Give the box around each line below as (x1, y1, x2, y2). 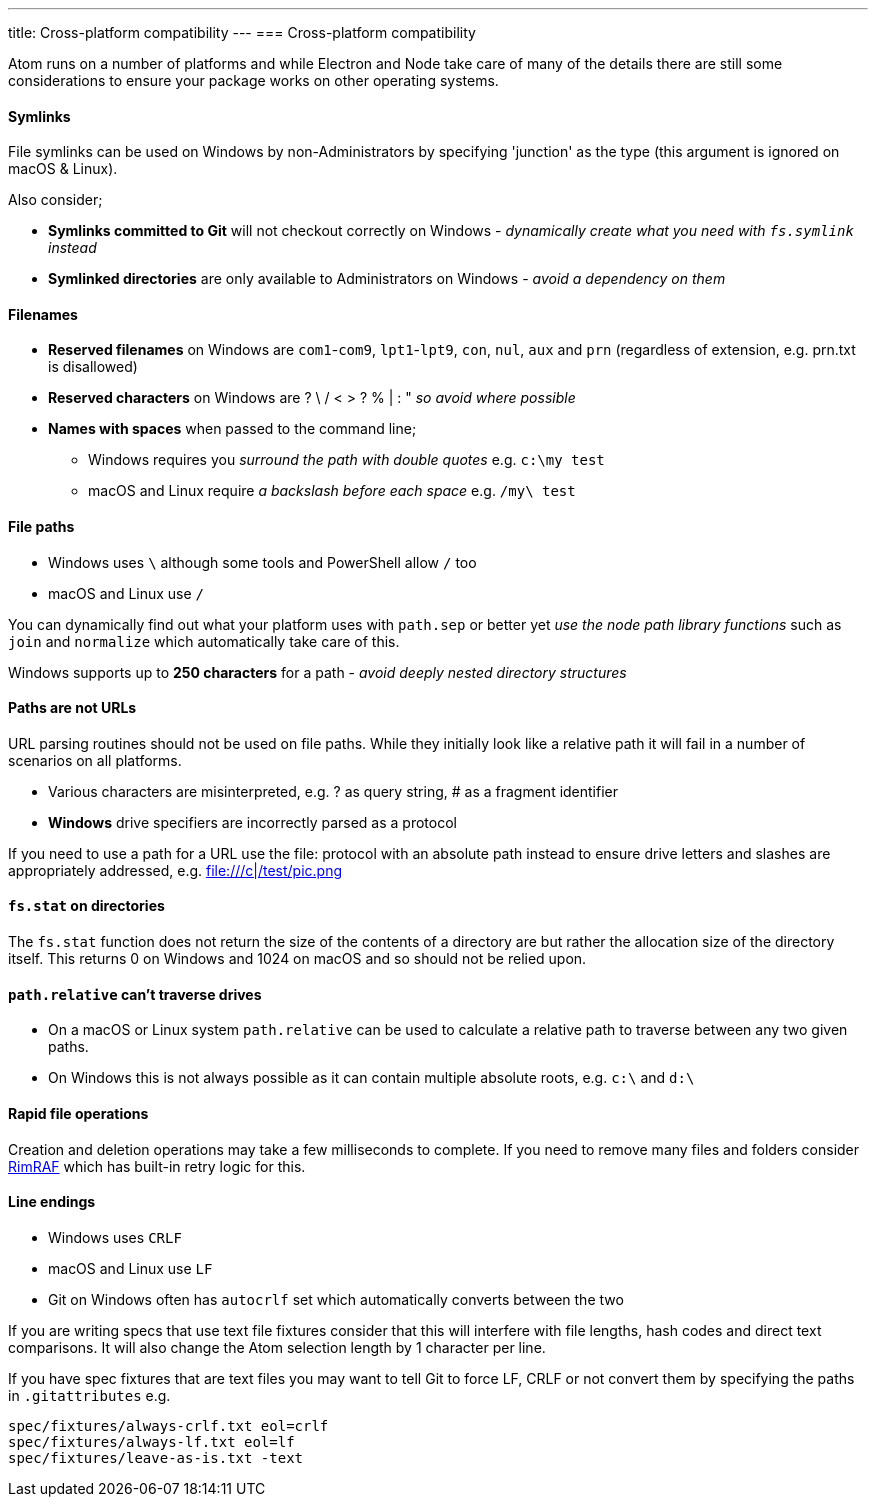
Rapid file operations (8, 1104, 149, 1122)
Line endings (8, 1193, 96, 1211)
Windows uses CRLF (48, 1228, 182, 1246)
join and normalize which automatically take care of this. (8, 632, 400, 650)
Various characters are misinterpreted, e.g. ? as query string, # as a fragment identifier (48, 782, 619, 800)
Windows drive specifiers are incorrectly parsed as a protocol (48, 813, 457, 831)
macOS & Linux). (8, 160, 118, 178)
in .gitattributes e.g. (8, 1386, 171, 1404)
